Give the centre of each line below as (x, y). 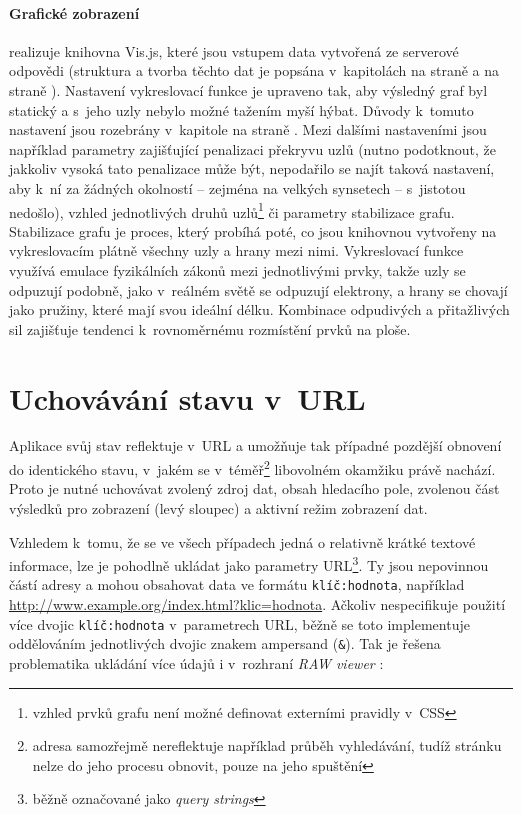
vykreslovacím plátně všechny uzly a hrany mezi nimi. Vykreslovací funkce (236, 250)
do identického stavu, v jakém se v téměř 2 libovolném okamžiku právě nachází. (252, 467)
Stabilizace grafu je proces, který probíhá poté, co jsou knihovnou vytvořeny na (253, 230)
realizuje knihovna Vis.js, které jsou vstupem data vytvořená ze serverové (234, 50)
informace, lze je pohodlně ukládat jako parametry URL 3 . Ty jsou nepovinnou (249, 563)
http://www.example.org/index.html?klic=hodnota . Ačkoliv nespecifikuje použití (257, 604)
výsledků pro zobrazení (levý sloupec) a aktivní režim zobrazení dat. (218, 507)
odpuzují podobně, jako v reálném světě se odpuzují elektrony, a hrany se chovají (258, 289)
